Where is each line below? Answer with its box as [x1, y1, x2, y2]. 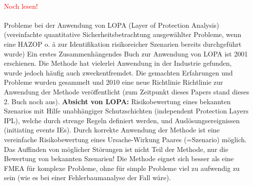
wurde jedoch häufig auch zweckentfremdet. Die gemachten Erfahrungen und [4, 67, 233, 77]
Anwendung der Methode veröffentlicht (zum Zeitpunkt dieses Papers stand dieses [4, 86, 250, 96]
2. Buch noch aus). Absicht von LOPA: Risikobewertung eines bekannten [4, 96, 231, 106]
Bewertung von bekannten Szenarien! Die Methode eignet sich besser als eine [4, 153, 234, 164]
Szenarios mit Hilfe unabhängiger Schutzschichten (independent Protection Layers [4, 106, 249, 116]
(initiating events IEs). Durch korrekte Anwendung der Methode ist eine [4, 125, 220, 135]
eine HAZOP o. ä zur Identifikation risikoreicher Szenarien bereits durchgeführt [4, 38, 242, 49]
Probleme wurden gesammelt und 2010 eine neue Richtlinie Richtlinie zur [4, 77, 223, 87]
